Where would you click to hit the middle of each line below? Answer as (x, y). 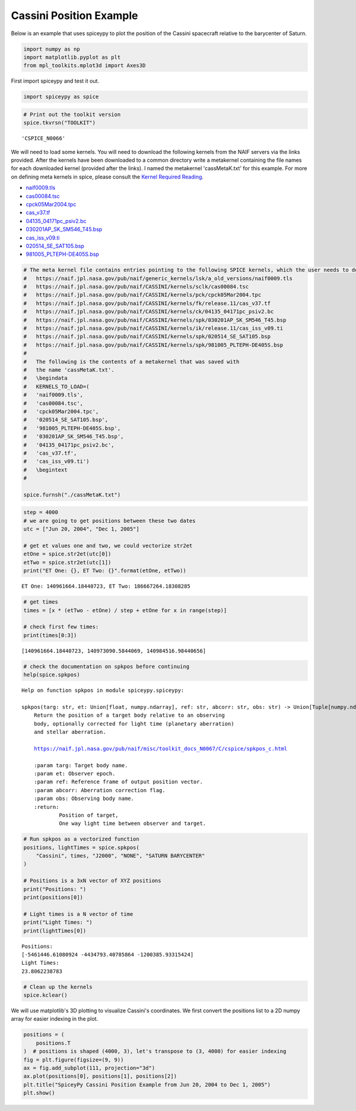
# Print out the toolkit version (72, 114)
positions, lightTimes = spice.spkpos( (81, 847)
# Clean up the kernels (58, 987)
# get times (41, 602)
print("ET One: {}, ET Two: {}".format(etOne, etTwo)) (105, 571)
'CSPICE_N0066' (44, 139)
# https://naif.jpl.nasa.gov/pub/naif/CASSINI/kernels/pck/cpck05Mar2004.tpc (142, 295)
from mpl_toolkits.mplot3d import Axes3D (85, 66)
